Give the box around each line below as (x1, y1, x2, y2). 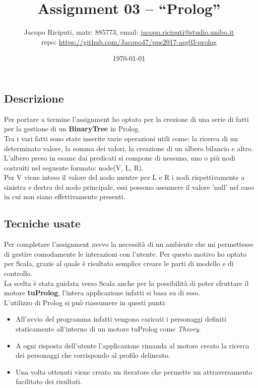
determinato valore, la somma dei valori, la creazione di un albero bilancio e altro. (4, 143, 254, 153)
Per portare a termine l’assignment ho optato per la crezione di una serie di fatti (4, 113, 249, 124)
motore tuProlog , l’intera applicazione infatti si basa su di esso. (4, 287, 200, 298)
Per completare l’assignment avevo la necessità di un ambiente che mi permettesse (4, 239, 254, 249)
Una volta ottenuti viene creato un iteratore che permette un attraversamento (15, 366, 253, 377)
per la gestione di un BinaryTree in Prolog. (4, 123, 140, 134)
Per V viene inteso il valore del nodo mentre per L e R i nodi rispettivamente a (4, 172, 245, 182)
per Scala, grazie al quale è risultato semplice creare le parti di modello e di (4, 258, 234, 269)
